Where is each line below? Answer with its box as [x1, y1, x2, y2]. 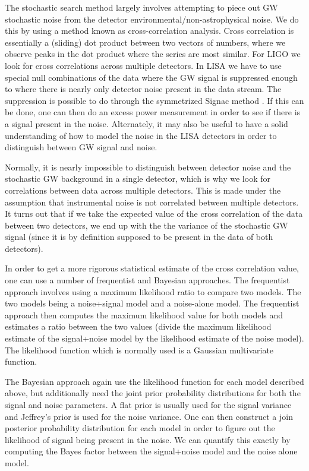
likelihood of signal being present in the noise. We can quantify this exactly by [5, 433, 291, 445]
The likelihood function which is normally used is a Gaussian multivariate [5, 343, 274, 356]
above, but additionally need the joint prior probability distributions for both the [5, 387, 301, 399]
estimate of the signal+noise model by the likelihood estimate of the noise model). [5, 332, 304, 344]
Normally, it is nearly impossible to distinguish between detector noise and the [5, 160, 291, 173]
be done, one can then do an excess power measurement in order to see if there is [5, 106, 301, 118]
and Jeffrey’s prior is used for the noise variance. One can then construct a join [5, 410, 293, 422]
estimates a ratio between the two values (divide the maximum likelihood [5, 320, 272, 333]
